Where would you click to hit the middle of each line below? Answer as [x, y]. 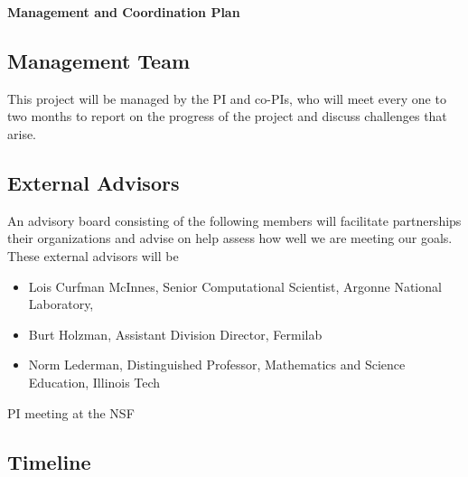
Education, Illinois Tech [94, 382]
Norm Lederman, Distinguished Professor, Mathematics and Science [217, 365]
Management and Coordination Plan [124, 12]
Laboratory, [61, 304]
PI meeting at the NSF [71, 412]
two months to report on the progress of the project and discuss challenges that [227, 116]
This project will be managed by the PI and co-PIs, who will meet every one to [227, 98]
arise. [22, 133]
